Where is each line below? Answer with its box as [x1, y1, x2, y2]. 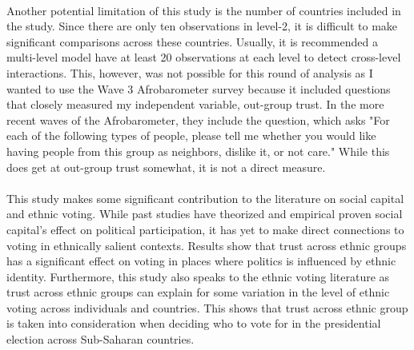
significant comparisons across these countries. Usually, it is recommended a [6, 33, 378, 50]
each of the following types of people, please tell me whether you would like [6, 127, 376, 144]
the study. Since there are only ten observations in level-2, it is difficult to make [6, 18, 398, 34]
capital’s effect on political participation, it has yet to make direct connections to [6, 221, 404, 237]
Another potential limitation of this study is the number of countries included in [6, 2, 401, 18]
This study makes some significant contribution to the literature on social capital [6, 189, 404, 206]
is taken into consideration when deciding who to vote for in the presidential [6, 315, 381, 332]
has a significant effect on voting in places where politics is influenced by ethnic [6, 253, 396, 269]
